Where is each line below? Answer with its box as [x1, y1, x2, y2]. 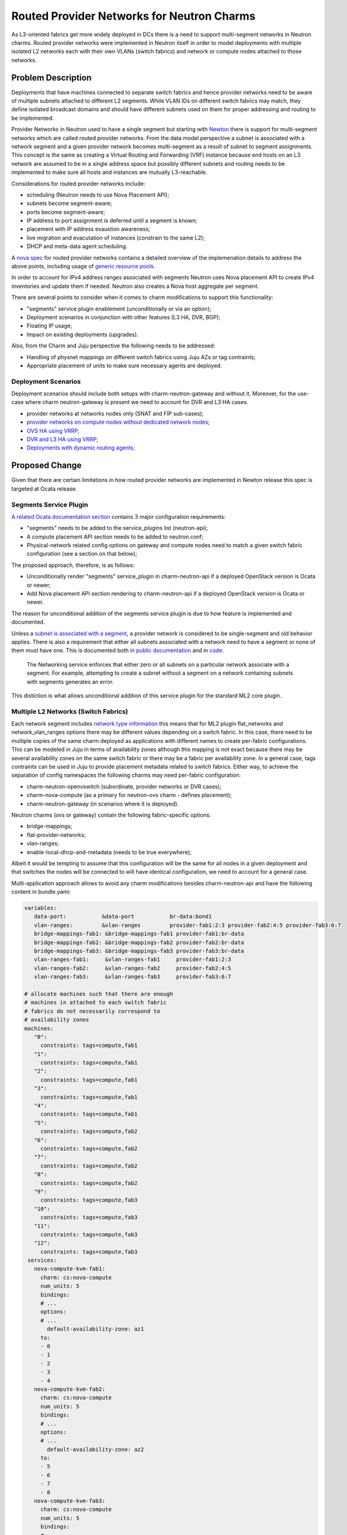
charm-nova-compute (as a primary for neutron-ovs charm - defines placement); [26, 791, 232, 799]
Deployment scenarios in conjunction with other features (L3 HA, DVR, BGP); [26, 314, 221, 321]
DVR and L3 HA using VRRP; [26, 436, 99, 443]
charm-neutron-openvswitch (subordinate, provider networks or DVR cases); [26, 783, 222, 790]
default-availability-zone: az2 [47, 1446, 144, 1453]
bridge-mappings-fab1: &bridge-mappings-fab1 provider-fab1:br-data [34, 930, 245, 938]
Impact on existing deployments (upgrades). [26, 330, 139, 338]
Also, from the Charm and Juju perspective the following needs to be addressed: [11, 342, 216, 349]
